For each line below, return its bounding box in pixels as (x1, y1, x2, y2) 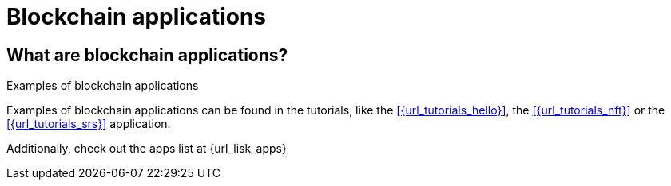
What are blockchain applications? (6, 45, 288, 65)
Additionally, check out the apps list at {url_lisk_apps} (6, 141, 287, 156)
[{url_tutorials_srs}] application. (6, 117, 171, 131)
